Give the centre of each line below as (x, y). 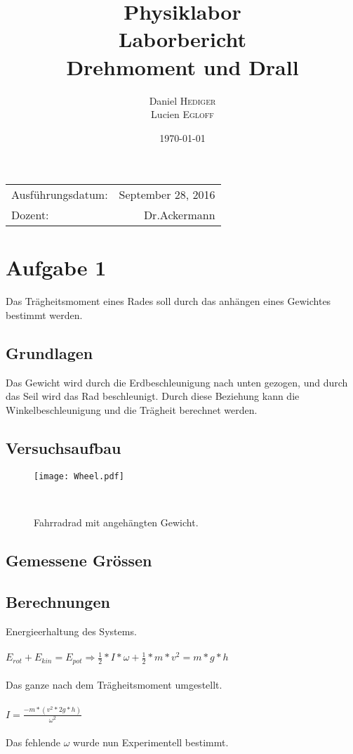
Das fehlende (33, 742)
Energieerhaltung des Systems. (71, 631)
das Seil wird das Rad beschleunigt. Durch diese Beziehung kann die (153, 396)
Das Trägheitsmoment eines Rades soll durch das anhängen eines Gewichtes (168, 301)
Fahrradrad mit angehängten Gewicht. (116, 522)
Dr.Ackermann (179, 215)
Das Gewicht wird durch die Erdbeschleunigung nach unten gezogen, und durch (177, 382)
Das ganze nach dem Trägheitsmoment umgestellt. (114, 685)
